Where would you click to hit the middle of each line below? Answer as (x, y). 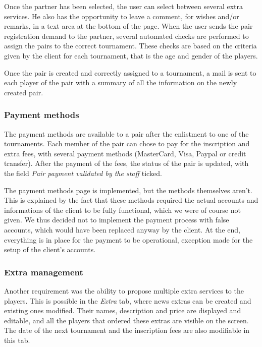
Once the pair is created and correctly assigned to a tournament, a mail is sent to (130, 72)
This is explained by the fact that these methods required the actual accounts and (131, 200)
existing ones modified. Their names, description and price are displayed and (123, 310)
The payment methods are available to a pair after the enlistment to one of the (126, 133)
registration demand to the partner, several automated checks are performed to (126, 36)
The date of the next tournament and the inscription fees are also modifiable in (127, 330)
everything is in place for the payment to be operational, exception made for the (128, 239)
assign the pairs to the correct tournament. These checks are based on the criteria (130, 46)
